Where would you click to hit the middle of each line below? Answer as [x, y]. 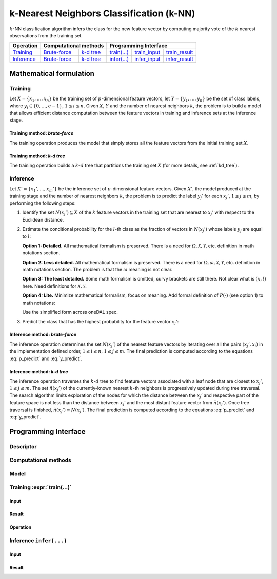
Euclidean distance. [43, 219]
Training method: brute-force [42, 133]
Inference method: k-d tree [39, 371]
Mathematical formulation [52, 74]
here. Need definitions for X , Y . [54, 286]
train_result [180, 52]
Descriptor [23, 446]
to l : [27, 236]
